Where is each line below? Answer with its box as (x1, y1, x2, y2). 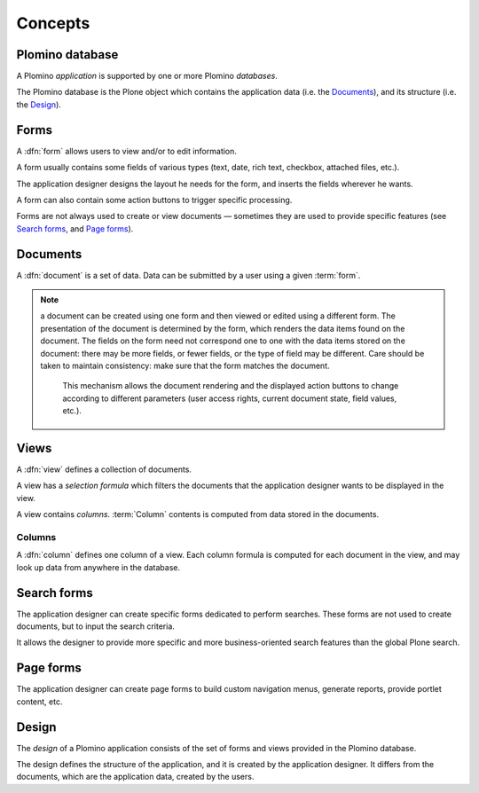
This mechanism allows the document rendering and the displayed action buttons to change (62, 381, 399, 391)
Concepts (16, 13, 90, 33)
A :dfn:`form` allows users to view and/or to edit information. (16, 145, 237, 156)
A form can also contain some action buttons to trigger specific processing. (16, 194, 293, 205)
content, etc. (16, 696, 63, 707)
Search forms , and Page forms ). (16, 223, 134, 234)
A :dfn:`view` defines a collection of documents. (16, 464, 192, 475)
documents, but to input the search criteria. (16, 621, 175, 632)
